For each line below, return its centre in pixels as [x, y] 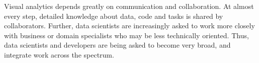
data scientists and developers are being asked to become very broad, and [117, 45]
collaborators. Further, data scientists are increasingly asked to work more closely [129, 26]
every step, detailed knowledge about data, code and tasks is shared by [114, 16]
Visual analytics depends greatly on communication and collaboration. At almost [129, 6]
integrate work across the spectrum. [59, 54]
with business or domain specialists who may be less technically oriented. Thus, [126, 35]
